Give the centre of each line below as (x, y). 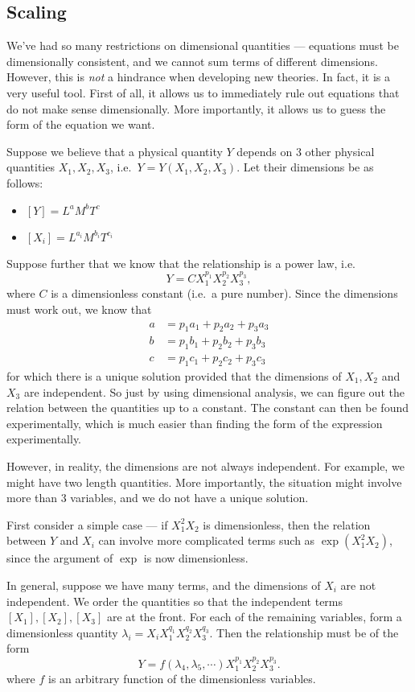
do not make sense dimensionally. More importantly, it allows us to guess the (196, 108)
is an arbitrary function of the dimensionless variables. (182, 679)
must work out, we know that (79, 309)
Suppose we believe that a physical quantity (115, 151)
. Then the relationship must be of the (304, 632)
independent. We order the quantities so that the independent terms (175, 601)
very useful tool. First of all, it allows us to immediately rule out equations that (203, 92)
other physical (340, 151)
